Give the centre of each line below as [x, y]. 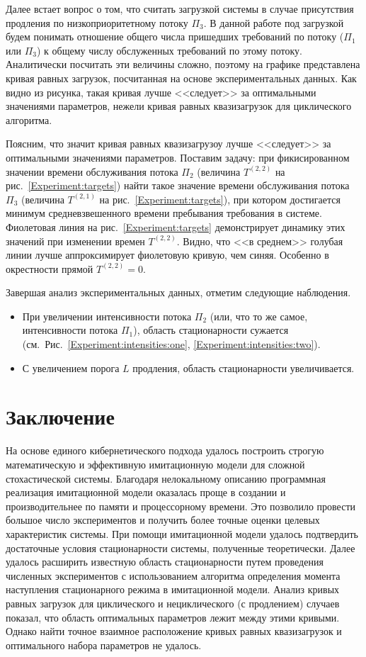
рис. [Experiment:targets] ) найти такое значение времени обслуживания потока [178, 185]
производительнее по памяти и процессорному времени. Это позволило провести [181, 506]
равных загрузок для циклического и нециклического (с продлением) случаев [173, 603]
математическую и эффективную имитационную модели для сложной [155, 464]
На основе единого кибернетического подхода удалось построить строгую [165, 450]
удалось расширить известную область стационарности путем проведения [165, 562]
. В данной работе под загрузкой [274, 22]
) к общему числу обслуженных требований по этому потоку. [169, 50]
